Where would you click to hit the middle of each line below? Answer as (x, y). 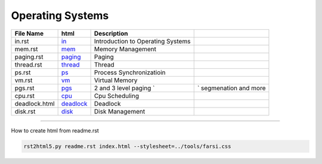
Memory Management (125, 49)
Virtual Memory (116, 80)
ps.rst (23, 72)
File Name (29, 33)
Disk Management (120, 111)
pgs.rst (25, 88)
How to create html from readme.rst (55, 130)
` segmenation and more (231, 88)
